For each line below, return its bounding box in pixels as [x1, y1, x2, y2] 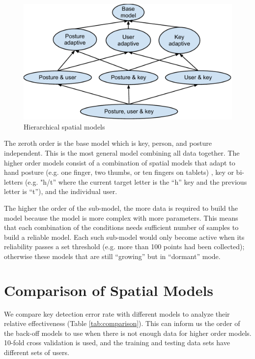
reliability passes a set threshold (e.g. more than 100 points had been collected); [4, 241, 245, 252]
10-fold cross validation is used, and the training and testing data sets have [4, 337, 230, 348]
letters [4, 176, 23, 187]
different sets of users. [4, 347, 69, 357]
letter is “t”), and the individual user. [4, 186, 117, 196]
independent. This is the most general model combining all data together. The [4, 147, 240, 158]
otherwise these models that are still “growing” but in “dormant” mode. [4, 251, 221, 261]
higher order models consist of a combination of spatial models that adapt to [4, 157, 235, 167]
